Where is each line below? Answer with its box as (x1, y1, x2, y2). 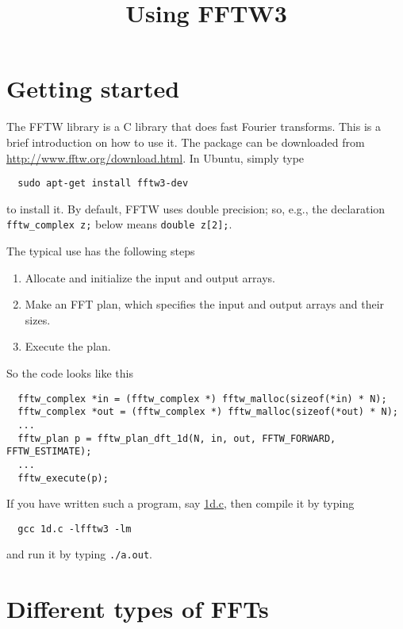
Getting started (6, 72, 180, 105)
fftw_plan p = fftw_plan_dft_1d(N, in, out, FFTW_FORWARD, (17, 432, 336, 444)
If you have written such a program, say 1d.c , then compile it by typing (6, 495, 355, 512)
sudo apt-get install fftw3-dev (17, 178, 189, 190)
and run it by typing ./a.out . (6, 546, 152, 562)
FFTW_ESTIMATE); (6, 446, 92, 458)
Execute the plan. (25, 338, 111, 355)
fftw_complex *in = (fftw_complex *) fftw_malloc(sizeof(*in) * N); (17, 393, 387, 405)
